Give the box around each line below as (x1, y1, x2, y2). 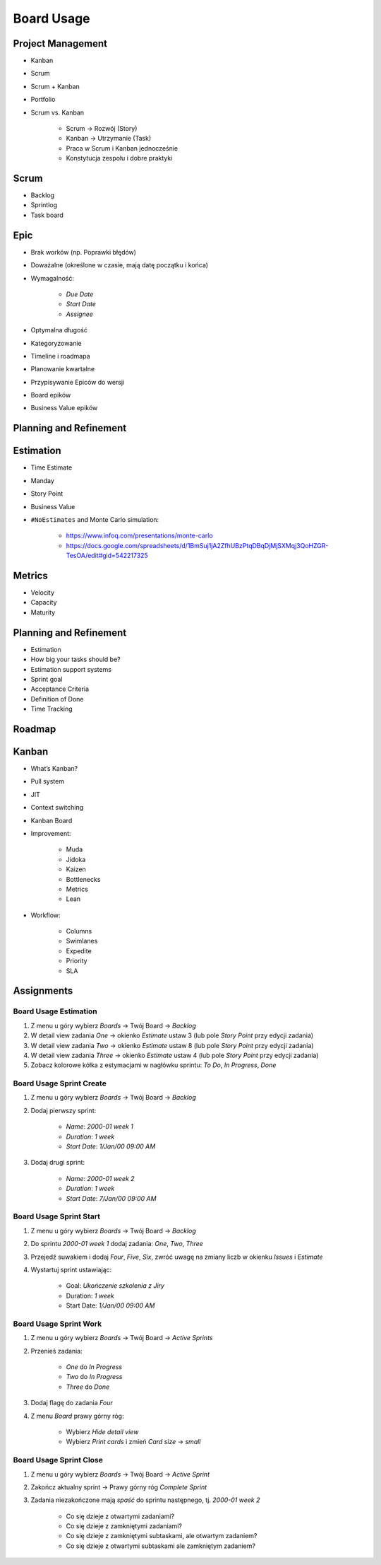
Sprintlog (30, 201, 58, 209)
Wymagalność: (30, 274, 74, 282)
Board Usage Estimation (13, 1006, 98, 1016)
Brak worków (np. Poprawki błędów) (30, 248, 137, 256)
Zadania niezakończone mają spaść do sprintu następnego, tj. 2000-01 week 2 (30, 1496, 260, 1504)
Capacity (30, 598, 57, 607)
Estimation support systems (30, 665, 112, 673)
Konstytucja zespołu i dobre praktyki (66, 154, 173, 163)
